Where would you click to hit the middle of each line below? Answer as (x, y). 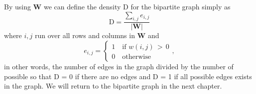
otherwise (136, 57)
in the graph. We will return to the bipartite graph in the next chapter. (113, 86)
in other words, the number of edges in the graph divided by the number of (119, 67)
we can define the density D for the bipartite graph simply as (137, 6)
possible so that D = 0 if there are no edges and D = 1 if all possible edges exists (128, 76)
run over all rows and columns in (85, 35)
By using (17, 6)
